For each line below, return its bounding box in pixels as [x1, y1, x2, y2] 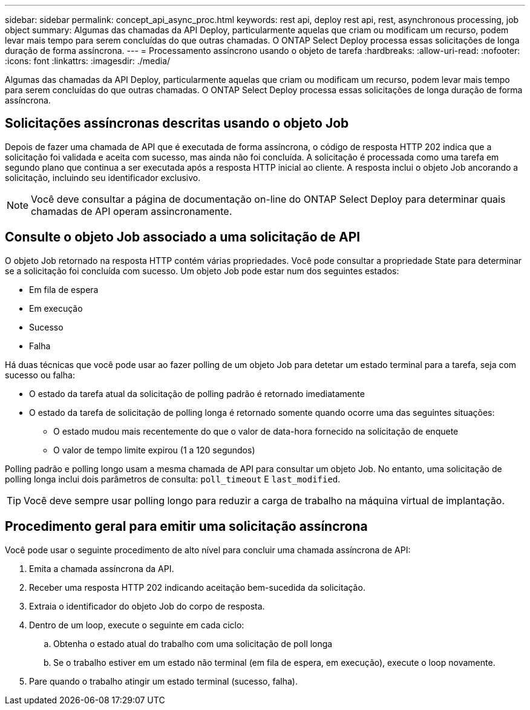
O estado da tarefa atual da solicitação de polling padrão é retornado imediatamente [29, 388, 365, 399]
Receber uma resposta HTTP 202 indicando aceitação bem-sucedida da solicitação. [29, 582, 365, 593]
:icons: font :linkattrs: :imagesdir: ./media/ [5, 56, 171, 66]
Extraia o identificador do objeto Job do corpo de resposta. [29, 600, 265, 611]
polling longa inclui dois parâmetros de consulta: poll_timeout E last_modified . [5, 473, 341, 484]
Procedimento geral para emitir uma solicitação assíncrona [5, 519, 368, 534]
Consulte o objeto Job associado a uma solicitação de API [5, 229, 361, 245]
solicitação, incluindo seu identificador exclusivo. [5, 172, 201, 183]
